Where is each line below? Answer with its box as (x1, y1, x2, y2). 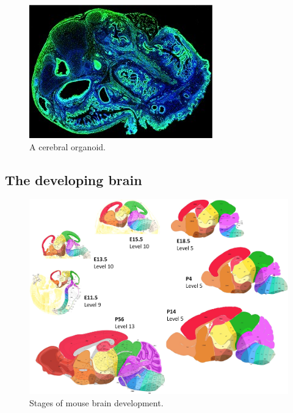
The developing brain (5, 170, 142, 189)
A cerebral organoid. (29, 140, 106, 153)
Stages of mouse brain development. (29, 396, 164, 409)
